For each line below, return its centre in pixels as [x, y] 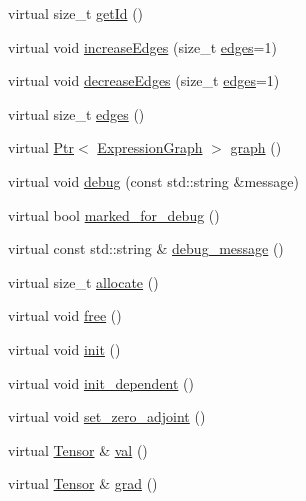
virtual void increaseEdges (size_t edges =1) [142, 46]
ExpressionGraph [150, 147]
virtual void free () [65, 315]
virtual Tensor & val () [78, 449]
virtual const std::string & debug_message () [146, 248]
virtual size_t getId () [76, 13]
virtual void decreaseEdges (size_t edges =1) [144, 80]
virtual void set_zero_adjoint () [107, 416]
